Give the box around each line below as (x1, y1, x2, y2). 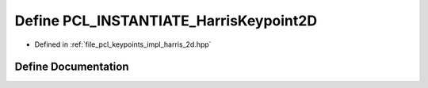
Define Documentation (14, 60, 129, 74)
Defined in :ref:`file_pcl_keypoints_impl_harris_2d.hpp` (34, 40, 212, 49)
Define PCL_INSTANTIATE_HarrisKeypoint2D (14, 12, 317, 29)
